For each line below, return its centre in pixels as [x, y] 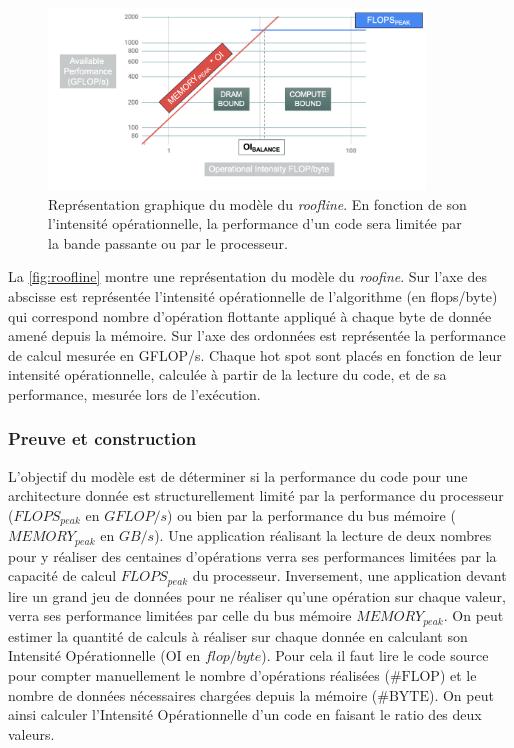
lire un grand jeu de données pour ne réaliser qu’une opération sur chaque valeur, [257, 595]
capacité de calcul [62, 575]
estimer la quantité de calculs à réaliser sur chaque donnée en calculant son [238, 635]
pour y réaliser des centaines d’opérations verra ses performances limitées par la [252, 555]
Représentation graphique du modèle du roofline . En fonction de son [257, 203]
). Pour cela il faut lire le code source [375, 655]
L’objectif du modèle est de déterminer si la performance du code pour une [238, 475]
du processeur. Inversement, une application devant [349, 575]
